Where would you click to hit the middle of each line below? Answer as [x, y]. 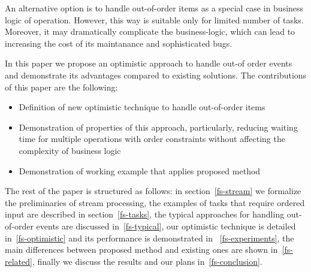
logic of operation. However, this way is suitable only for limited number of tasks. [154, 19]
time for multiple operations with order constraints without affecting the [152, 139]
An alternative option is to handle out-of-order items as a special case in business [154, 8]
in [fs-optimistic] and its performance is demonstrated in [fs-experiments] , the [150, 238]
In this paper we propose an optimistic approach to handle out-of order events [149, 63]
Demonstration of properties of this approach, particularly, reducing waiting [158, 127]
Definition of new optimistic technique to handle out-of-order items [142, 107]
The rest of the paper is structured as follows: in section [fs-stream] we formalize [153, 191]
